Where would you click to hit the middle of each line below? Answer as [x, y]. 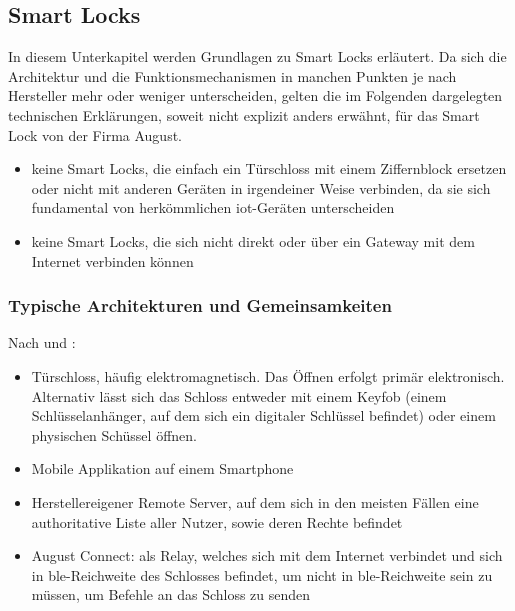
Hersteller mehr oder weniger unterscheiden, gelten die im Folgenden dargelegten [255, 95]
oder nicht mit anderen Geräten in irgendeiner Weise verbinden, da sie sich [261, 187]
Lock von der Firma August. [95, 134]
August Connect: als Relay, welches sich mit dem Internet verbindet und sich [267, 555]
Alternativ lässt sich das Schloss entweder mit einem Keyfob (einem [239, 395]
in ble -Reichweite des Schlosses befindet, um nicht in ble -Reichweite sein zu [262, 574]
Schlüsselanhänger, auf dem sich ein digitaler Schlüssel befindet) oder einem [263, 415]
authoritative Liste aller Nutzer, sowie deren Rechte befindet [217, 521]
